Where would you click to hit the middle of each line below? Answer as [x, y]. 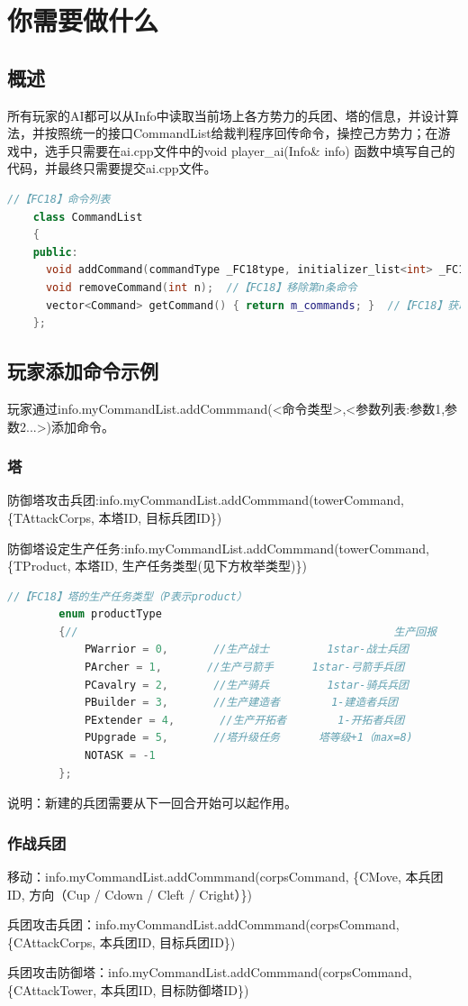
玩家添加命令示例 [83, 371]
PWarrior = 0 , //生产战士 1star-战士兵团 [246, 649]
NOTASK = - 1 [120, 756]
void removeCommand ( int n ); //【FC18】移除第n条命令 [201, 287]
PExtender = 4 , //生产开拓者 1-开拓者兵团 [244, 720]
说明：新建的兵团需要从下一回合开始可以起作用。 [152, 803]
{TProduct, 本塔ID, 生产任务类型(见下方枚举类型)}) [157, 566]
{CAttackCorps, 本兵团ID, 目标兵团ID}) [121, 942]
